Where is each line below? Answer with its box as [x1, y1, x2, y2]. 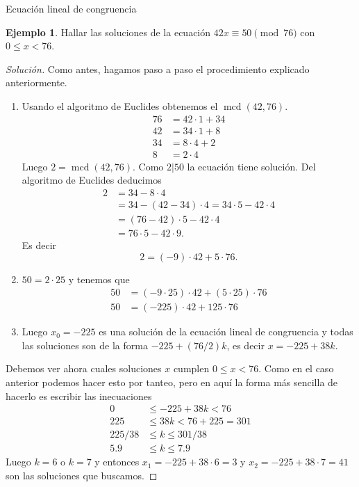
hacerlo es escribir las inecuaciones [6, 388, 152, 403]
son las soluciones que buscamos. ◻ [6, 468, 158, 482]
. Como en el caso [258, 361, 334, 376]
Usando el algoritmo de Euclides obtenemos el [22, 98, 218, 113]
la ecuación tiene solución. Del [187, 159, 316, 173]
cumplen [173, 361, 210, 376]
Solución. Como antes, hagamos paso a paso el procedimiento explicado [6, 61, 310, 76]
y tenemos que [68, 271, 130, 286]
